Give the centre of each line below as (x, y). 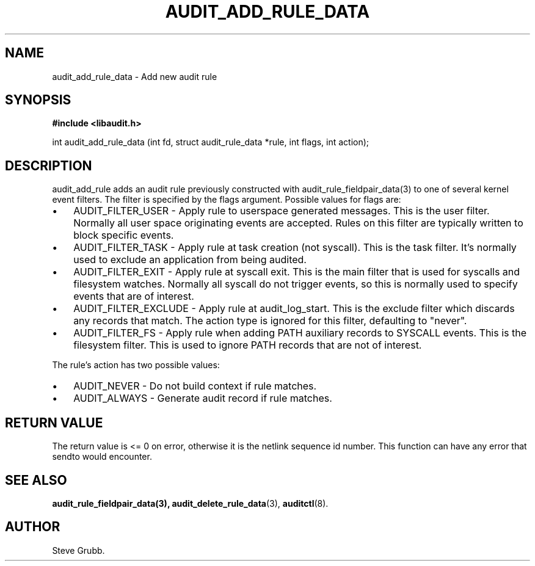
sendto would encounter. (102, 457)
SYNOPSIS (38, 100)
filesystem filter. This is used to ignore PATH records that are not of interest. (248, 345)
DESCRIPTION (49, 165)
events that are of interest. (134, 296)
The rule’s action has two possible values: (136, 365)
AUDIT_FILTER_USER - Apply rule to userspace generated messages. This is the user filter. (282, 211)
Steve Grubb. (78, 550)
